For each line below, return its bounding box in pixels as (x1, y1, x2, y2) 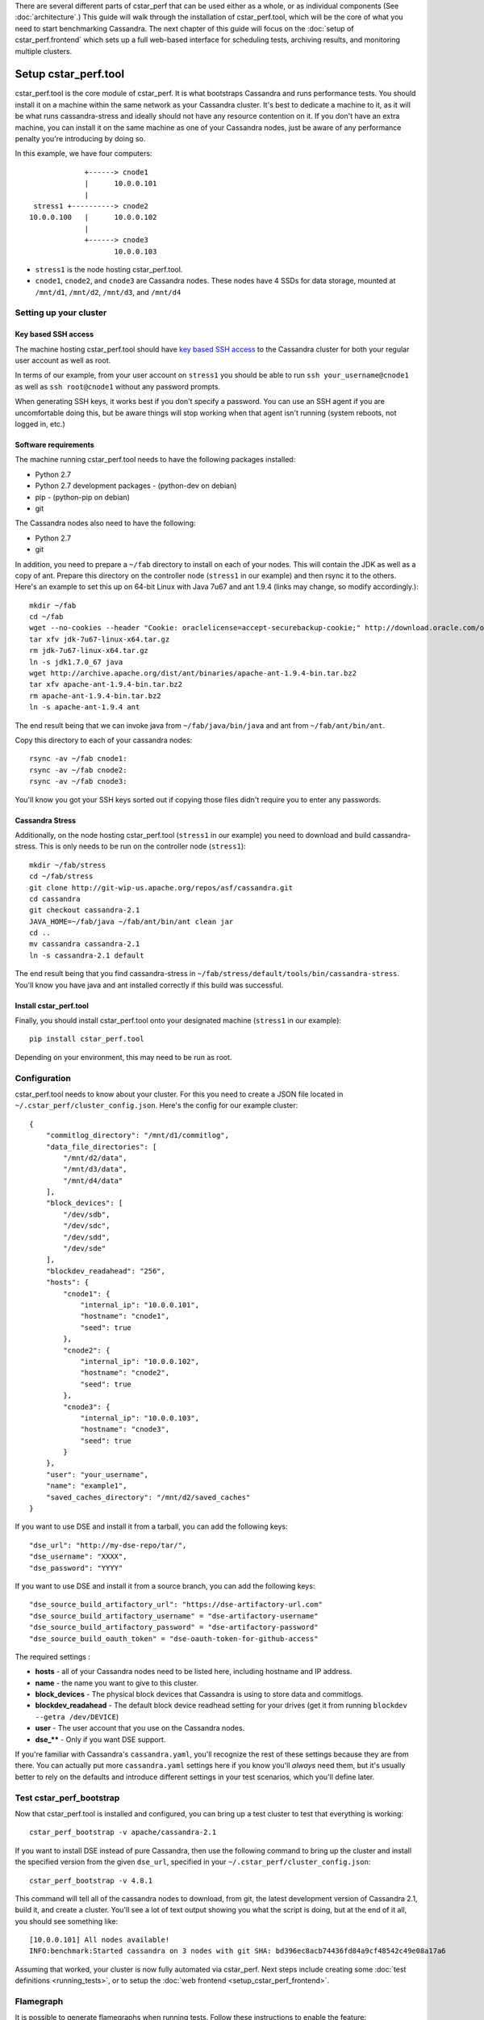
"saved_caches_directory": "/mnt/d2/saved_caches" (45, 1492, 251, 1502)
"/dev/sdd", (63, 1232, 111, 1242)
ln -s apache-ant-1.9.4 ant (29, 703, 140, 712)
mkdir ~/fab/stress (29, 861, 106, 869)
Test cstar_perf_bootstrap (15, 1792, 120, 1803)
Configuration (15, 1072, 72, 1084)
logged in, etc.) (15, 419, 66, 429)
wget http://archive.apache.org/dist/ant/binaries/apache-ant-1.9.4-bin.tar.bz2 (29, 669, 357, 678)
